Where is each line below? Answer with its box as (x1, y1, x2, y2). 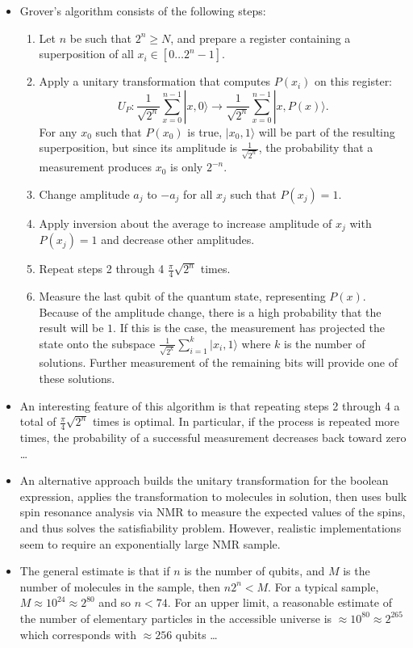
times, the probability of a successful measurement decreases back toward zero (19, 429, 407, 446)
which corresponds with (19, 625, 136, 642)
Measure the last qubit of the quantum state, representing (39, 287, 326, 304)
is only (170, 158, 203, 175)
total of (19, 413, 56, 430)
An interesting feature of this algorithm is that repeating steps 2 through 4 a (19, 397, 400, 414)
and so (98, 594, 131, 611)
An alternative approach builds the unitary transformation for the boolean (19, 472, 389, 489)
